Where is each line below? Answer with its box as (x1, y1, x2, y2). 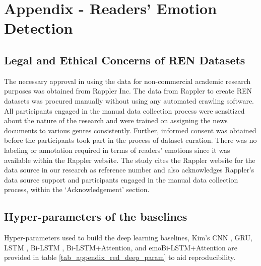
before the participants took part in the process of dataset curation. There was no (4, 135, 257, 145)
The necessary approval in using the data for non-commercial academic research (4, 75, 251, 86)
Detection (4, 18, 73, 38)
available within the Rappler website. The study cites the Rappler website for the (4, 154, 255, 165)
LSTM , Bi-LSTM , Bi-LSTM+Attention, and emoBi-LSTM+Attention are (4, 242, 238, 252)
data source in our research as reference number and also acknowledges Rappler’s (4, 164, 254, 175)
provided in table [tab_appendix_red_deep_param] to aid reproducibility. (4, 252, 236, 262)
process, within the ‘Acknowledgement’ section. (4, 184, 150, 195)
